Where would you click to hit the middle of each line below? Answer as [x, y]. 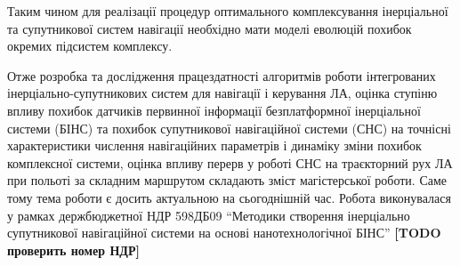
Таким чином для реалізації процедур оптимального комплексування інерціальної [228, 11]
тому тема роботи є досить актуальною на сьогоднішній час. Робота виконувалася [229, 197]
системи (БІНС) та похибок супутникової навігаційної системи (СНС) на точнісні [229, 128]
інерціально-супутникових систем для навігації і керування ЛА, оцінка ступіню [222, 93]
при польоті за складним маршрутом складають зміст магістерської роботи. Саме [227, 180]
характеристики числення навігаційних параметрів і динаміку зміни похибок [214, 145]
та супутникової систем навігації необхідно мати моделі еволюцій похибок [210, 28]
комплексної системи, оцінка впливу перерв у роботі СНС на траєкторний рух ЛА [230, 162]
